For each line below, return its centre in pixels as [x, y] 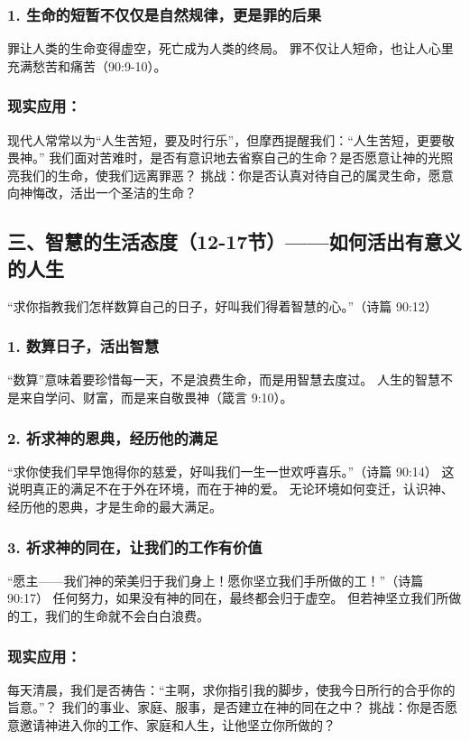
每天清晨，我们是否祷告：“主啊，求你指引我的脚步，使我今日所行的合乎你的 [231, 689]
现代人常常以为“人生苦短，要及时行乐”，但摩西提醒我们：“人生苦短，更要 [225, 139]
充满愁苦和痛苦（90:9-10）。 [87, 65]
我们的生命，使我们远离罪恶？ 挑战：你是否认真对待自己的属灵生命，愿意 [236, 175]
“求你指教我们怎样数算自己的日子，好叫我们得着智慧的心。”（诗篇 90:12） [222, 305]
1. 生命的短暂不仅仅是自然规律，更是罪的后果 [165, 14]
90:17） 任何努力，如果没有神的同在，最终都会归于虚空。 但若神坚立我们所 [228, 598]
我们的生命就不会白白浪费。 [127, 615]
